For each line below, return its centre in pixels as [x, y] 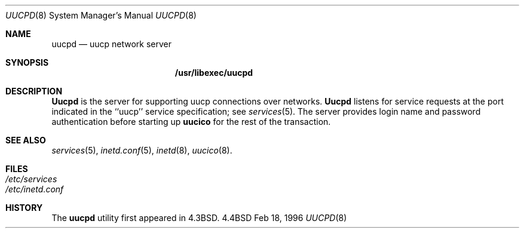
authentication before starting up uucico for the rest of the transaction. [191, 122]
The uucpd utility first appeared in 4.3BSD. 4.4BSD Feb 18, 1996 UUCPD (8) [199, 218]
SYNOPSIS [27, 62]
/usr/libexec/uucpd [214, 73]
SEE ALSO [26, 140]
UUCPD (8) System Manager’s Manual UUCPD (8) [101, 15]
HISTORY [24, 208]
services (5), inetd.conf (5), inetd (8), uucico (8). [142, 150]
